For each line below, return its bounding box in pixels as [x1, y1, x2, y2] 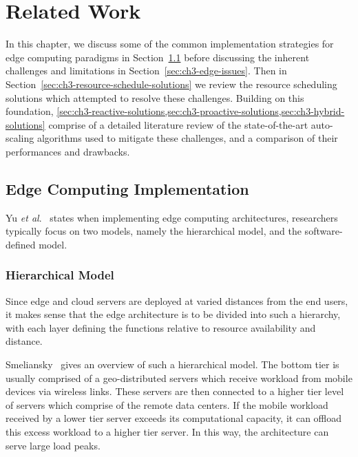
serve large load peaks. [6, 438, 101, 452]
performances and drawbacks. [6, 144, 130, 158]
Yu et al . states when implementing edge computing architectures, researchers [6, 210, 338, 224]
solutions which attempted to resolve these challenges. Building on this [6, 90, 304, 105]
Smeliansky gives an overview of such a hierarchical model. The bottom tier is [6, 357, 339, 372]
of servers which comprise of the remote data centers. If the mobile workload [6, 397, 328, 412]
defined [6, 237, 36, 251]
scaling [6, 131, 34, 145]
